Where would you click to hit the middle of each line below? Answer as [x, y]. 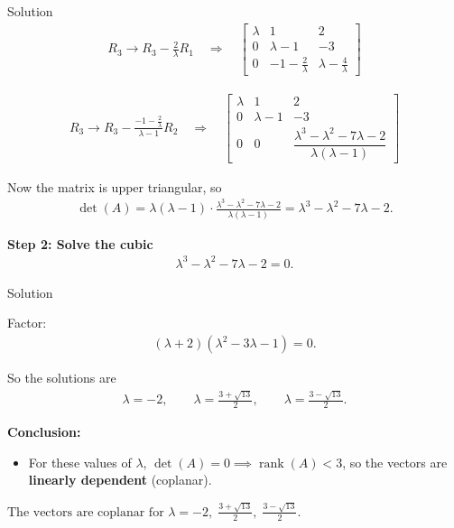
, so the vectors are [395, 462]
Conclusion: [44, 432]
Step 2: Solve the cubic [80, 243]
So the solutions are [62, 378]
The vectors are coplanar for [86, 512]
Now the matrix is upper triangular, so [115, 186]
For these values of [80, 462]
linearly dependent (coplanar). [120, 480]
